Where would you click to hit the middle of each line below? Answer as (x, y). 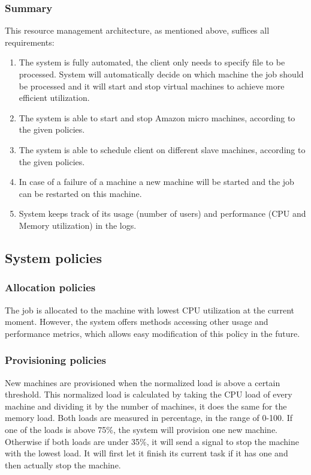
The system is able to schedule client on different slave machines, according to (162, 149)
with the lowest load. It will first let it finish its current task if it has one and (147, 453)
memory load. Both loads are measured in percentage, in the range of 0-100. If (149, 418)
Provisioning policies (55, 360)
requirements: (30, 42)
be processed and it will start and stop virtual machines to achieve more (152, 86)
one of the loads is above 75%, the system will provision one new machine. (141, 429)
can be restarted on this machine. (80, 193)
